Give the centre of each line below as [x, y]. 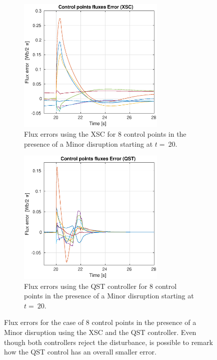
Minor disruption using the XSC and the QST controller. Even [100, 332]
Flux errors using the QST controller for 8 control [100, 286]
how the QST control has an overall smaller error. [80, 352]
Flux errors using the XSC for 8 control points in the [105, 134]
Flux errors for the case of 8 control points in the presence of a [100, 322]
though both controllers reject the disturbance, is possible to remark [108, 342]
